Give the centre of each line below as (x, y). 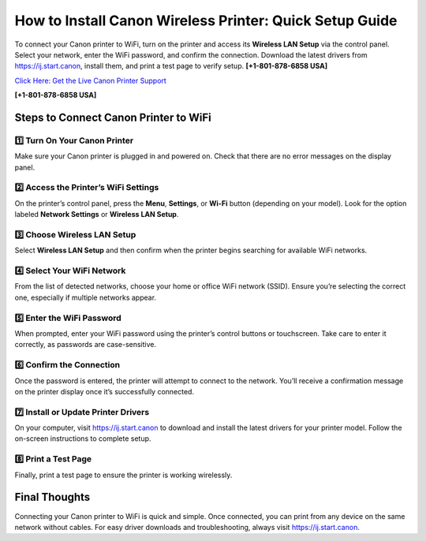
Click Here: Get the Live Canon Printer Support (91, 80)
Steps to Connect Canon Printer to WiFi (113, 117)
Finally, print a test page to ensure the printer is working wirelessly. (123, 475)
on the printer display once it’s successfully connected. (105, 391)
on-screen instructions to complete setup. (83, 438)
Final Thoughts (52, 497)
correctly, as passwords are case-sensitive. (86, 345)
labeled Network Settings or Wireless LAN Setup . (97, 215)
